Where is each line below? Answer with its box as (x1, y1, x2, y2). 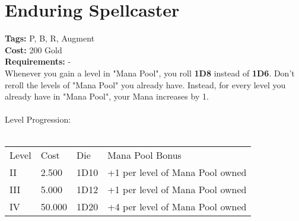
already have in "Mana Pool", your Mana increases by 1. (5, 90, 209, 103)
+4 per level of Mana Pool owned (107, 200, 247, 214)
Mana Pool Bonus (107, 148, 182, 162)
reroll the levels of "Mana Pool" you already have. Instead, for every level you (5, 78, 286, 91)
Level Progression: (5, 113, 71, 126)
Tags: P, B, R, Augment (5, 32, 95, 44)
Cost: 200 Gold (5, 43, 62, 56)
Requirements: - (5, 55, 71, 68)
